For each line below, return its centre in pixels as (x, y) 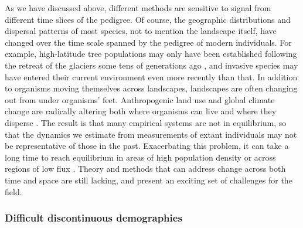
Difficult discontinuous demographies (93, 218)
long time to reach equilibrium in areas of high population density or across (140, 157)
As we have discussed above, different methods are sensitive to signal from (138, 8)
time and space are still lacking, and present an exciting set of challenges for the (149, 180)
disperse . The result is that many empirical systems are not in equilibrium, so (146, 122)
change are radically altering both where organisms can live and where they (141, 111)
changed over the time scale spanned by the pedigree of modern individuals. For (148, 42)
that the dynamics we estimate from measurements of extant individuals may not (151, 134)
